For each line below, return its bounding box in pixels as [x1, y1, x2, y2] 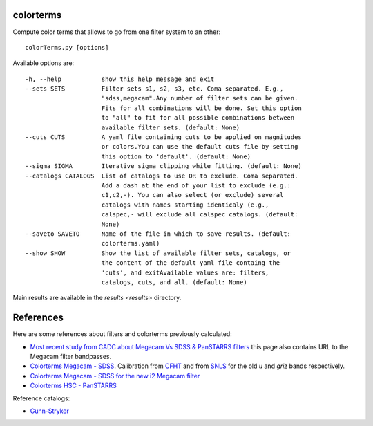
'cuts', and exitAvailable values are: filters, [101, 268, 269, 277]
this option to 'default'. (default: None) [101, 152, 251, 160]
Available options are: [12, 59, 75, 67]
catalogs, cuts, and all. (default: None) [101, 278, 248, 286]
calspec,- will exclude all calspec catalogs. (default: [101, 211, 298, 219]
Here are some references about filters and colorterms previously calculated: [12, 330, 233, 338]
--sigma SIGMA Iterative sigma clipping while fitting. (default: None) [25, 163, 302, 170]
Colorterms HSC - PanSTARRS [30, 381, 117, 390]
